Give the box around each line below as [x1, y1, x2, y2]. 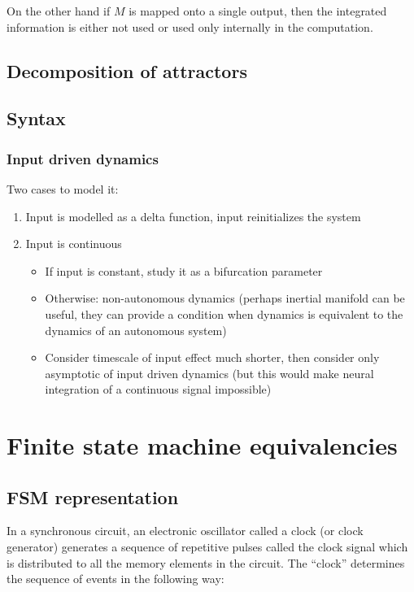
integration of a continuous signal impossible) [45, 381, 272, 398]
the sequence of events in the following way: [7, 570, 224, 587]
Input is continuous [25, 235, 122, 252]
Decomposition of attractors [7, 58, 247, 83]
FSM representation [7, 484, 179, 509]
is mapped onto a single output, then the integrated [129, 2, 387, 19]
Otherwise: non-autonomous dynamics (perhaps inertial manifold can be [45, 289, 405, 307]
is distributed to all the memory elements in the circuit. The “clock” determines [7, 554, 405, 571]
